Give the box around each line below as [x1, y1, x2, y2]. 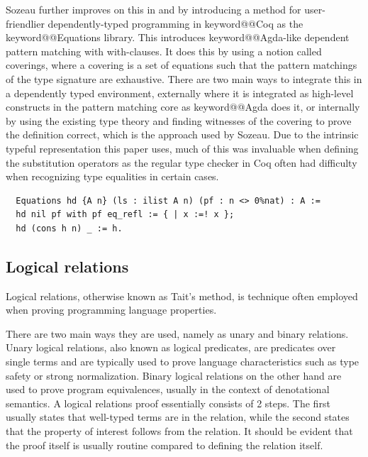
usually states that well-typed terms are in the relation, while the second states [6, 409, 350, 424]
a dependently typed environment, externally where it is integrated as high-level [6, 85, 354, 100]
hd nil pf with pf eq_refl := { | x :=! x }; [16, 209, 235, 220]
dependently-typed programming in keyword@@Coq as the [48, 16, 303, 31]
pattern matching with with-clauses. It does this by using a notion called [6, 43, 322, 58]
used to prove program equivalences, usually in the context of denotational [6, 382, 330, 397]
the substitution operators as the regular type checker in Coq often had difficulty [6, 155, 357, 170]
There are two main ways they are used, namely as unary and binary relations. [6, 326, 349, 341]
